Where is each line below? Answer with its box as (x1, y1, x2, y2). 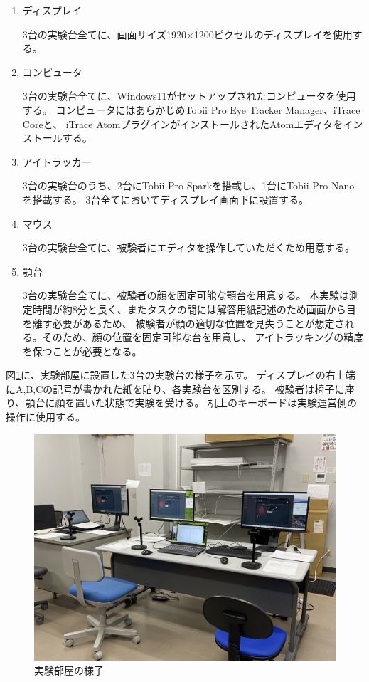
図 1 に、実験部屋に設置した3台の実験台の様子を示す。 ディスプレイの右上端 (6, 367, 355, 382)
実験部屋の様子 (34, 663, 104, 678)
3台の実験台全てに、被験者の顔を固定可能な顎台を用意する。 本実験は (22, 288, 350, 303)
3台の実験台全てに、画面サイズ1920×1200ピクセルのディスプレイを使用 (22, 26, 353, 41)
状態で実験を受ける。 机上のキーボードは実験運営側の (105, 395, 358, 410)
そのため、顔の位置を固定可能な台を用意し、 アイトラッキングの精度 (42, 330, 364, 345)
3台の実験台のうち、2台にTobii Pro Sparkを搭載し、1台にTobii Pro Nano (22, 178, 355, 193)
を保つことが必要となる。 (22, 343, 142, 358)
